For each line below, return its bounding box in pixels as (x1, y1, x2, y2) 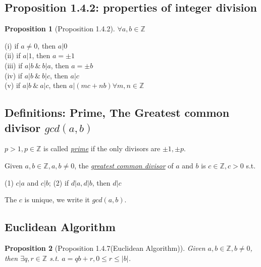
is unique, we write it (24, 194, 90, 205)
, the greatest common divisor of (74, 160, 174, 170)
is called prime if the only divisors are (43, 143, 161, 154)
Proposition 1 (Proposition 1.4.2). (5, 23, 115, 34)
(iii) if (5, 60, 23, 70)
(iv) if (5, 70, 23, 80)
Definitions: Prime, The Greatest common (5, 105, 230, 120)
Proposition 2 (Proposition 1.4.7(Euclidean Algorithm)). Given (5, 242, 205, 253)
